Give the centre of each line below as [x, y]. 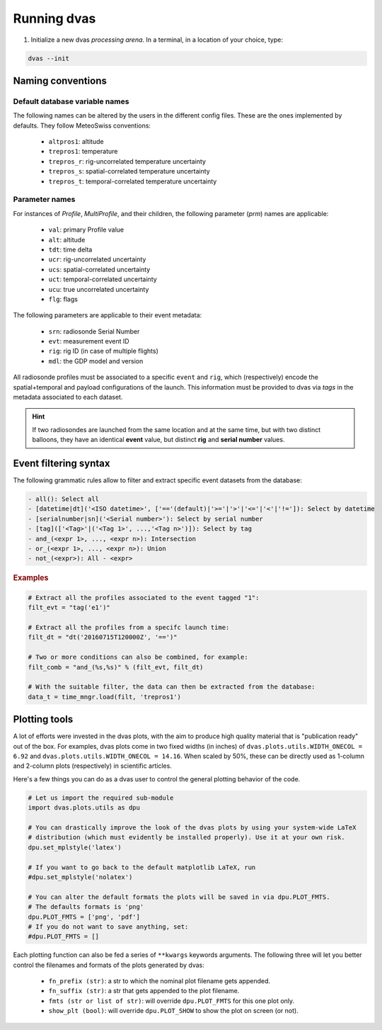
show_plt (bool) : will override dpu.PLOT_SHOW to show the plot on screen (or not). [173, 1011]
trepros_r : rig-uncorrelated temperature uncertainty [127, 161]
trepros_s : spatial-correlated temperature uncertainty [129, 171]
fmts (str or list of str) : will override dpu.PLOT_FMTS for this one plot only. [172, 1001]
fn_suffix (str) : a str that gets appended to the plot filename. [144, 991]
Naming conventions [60, 80]
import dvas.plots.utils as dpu [84, 808]
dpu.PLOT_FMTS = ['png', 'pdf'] [84, 917]
